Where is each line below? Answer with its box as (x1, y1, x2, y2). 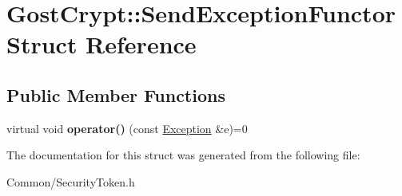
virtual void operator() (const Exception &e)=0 (6, 120, 248, 136)
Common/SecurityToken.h (6, 173, 135, 190)
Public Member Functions (6, 82, 225, 107)
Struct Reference (6, 28, 197, 61)
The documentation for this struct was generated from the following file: (6, 147, 360, 163)
